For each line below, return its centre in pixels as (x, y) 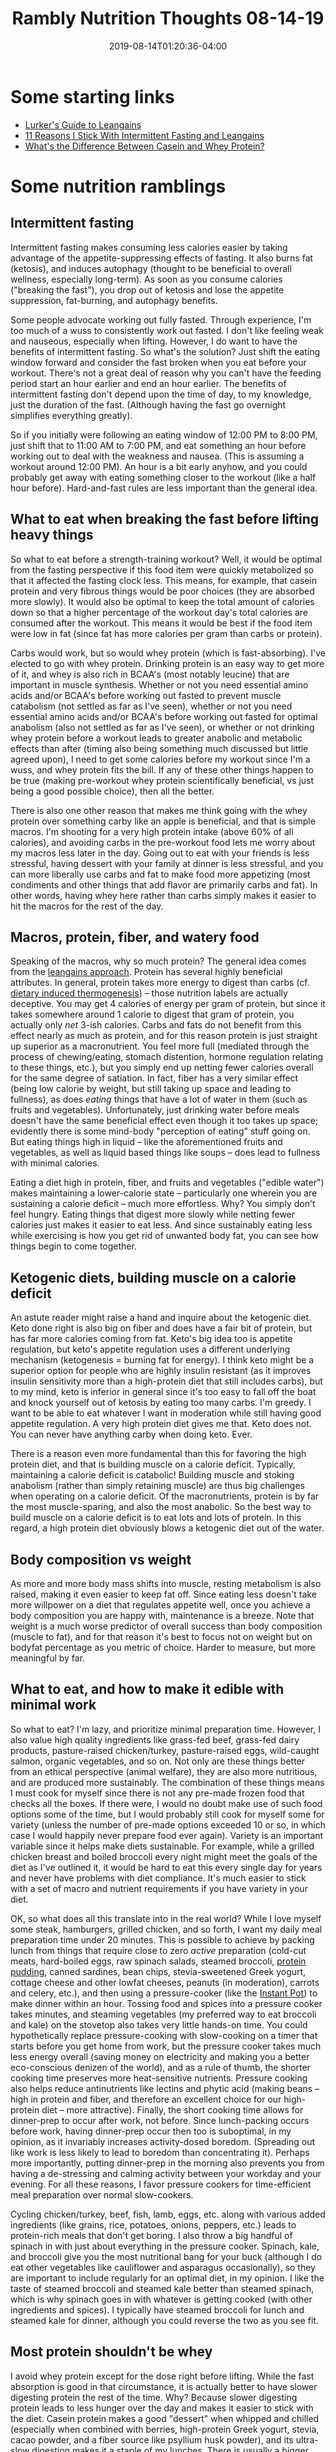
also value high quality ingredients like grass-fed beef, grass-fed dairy (155, 1739)
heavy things (52, 535)
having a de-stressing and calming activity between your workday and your (166, 2173)
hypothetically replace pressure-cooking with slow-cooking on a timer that (164, 2035)
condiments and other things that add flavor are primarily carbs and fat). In (164, 884)
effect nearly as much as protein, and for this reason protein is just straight (164, 1036)
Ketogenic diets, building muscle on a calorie (153, 1277)
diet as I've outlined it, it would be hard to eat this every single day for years (166, 1867)
